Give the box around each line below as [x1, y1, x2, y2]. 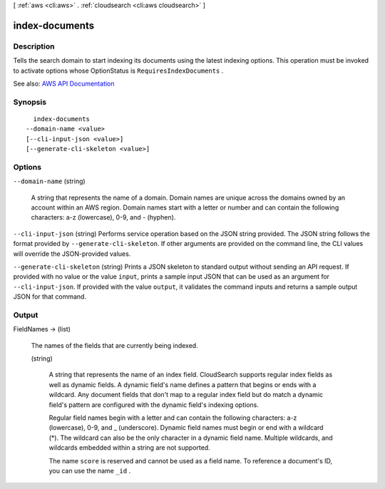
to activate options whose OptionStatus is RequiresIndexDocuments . [13, 66, 224, 75]
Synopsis [13, 97, 46, 107]
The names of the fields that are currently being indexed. [31, 341, 199, 349]
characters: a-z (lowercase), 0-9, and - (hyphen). [31, 213, 176, 222]
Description [13, 41, 55, 51]
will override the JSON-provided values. [13, 249, 131, 258]
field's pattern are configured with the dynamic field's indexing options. [48, 400, 260, 409]
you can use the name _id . [48, 466, 131, 475]
